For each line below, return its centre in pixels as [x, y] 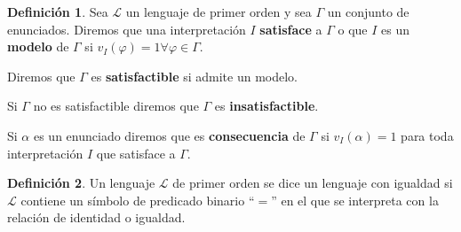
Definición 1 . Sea [58, 12]
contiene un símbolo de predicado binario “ [138, 200]
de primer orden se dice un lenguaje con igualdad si [313, 183]
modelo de [38, 46]
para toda [427, 135]
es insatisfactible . [266, 106]
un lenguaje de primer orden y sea [219, 12]
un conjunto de [368, 12]
